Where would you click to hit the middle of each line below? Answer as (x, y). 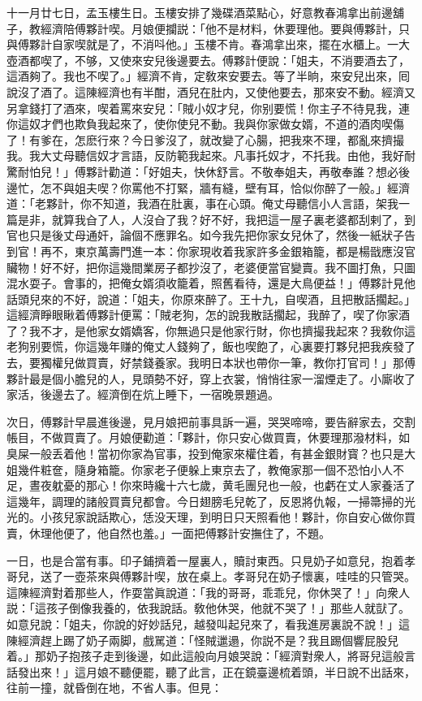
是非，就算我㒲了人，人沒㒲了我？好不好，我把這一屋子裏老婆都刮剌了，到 (216, 219)
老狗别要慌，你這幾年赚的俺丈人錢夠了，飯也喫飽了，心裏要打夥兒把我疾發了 (211, 346)
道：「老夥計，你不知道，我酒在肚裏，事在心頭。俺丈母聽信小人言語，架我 (202, 203)
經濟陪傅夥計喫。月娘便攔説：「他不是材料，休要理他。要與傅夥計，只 (225, 28)
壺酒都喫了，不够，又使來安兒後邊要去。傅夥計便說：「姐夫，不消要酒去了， (208, 60)
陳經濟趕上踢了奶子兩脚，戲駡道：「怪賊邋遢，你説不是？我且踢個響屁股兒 (202, 640)
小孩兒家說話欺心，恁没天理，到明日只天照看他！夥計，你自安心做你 (222, 517)
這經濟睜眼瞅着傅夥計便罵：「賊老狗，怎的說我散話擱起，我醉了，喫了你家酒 (208, 315)
